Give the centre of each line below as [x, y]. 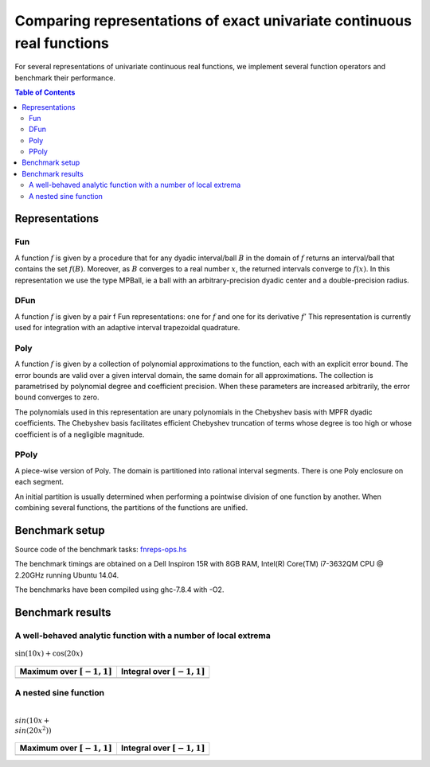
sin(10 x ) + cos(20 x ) [49, 653]
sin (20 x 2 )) [33, 730]
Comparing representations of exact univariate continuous [213, 21]
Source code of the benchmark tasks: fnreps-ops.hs [101, 549]
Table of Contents [45, 92]
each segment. [39, 482]
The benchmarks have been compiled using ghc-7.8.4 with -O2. [119, 590]
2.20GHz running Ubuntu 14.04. [67, 575]
